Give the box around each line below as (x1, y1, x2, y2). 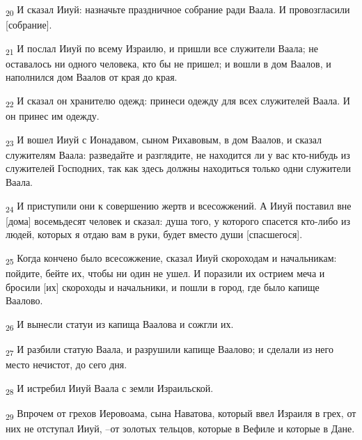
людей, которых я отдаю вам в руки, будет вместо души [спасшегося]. (6, 227, 303, 242)
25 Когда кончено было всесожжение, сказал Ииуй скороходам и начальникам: (6, 250, 337, 267)
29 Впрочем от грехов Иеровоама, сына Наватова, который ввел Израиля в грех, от (6, 405, 356, 422)
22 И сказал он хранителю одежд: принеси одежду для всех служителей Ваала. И (6, 93, 350, 109)
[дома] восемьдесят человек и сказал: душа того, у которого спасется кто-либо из (6, 213, 350, 228)
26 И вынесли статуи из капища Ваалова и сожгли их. (6, 316, 234, 333)
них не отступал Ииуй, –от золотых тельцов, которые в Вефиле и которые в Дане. (6, 421, 355, 435)
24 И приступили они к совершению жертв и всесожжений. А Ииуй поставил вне (6, 198, 352, 214)
